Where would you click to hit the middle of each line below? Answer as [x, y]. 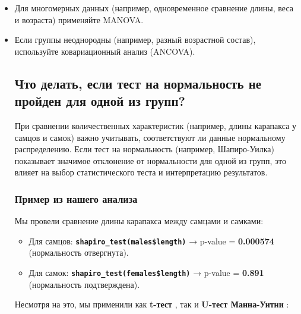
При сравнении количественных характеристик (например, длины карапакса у [156, 125]
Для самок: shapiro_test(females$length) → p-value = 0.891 [146, 272]
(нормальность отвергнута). [79, 252]
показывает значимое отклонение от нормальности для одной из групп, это [150, 160]
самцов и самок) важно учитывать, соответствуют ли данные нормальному [150, 137]
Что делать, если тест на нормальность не [138, 83]
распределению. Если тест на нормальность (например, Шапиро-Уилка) [144, 149]
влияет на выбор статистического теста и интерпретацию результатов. [141, 172]
